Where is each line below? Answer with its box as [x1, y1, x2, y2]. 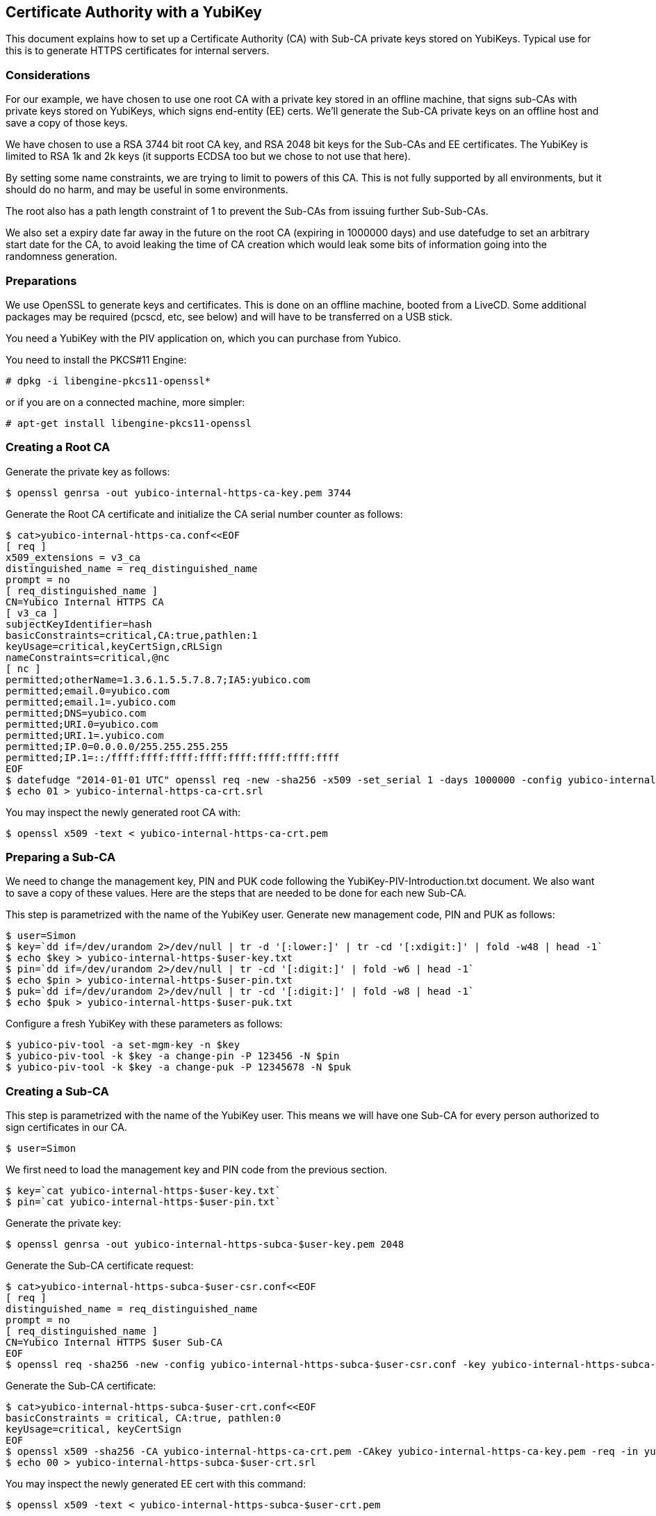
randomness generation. [6, 250, 117, 263]
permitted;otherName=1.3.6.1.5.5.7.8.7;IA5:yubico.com [6, 674, 311, 685]
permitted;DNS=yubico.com [6, 707, 147, 719]
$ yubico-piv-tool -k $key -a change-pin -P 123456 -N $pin [6, 1050, 340, 1062]
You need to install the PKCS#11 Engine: [6, 353, 187, 366]
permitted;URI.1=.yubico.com [6, 729, 164, 741]
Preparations [6, 273, 77, 288]
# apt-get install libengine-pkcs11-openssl [6, 417, 252, 429]
